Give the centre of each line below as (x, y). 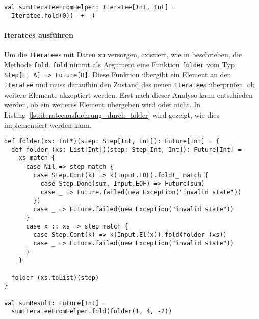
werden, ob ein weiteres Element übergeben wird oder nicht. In (102, 105)
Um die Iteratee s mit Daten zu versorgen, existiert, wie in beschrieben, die (123, 54)
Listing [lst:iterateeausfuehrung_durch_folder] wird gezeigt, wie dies (112, 114)
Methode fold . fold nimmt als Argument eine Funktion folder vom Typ (120, 64)
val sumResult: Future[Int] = (55, 303)
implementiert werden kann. (48, 124)
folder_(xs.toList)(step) (55, 277)
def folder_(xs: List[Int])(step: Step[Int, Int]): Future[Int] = (126, 150)
